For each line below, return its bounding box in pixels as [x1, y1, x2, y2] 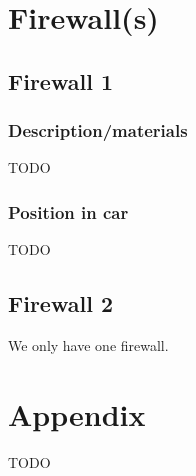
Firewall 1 [8, 65, 113, 96]
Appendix [8, 393, 146, 434]
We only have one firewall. [8, 334, 169, 355]
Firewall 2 [8, 288, 113, 319]
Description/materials [8, 118, 188, 143]
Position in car [8, 199, 129, 224]
